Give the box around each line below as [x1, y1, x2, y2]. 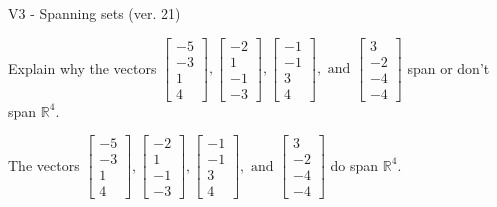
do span [330, 154, 379, 175]
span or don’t [407, 57, 490, 78]
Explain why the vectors [8, 57, 157, 78]
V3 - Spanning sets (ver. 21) [8, 3, 181, 23]
